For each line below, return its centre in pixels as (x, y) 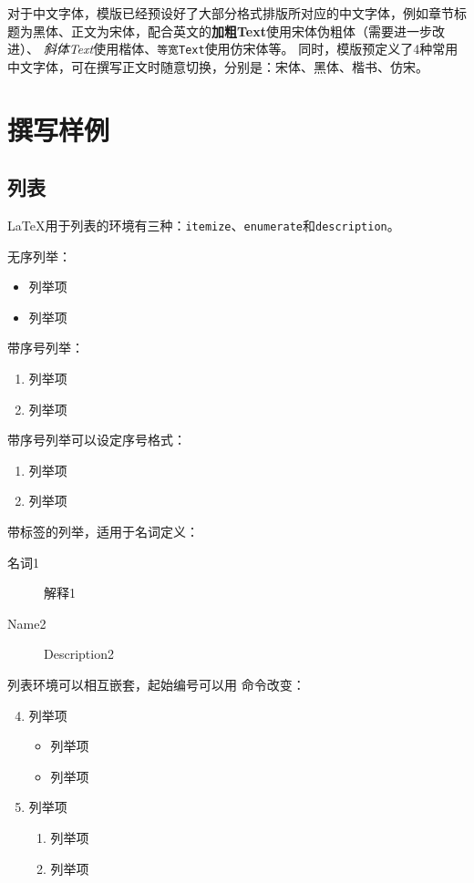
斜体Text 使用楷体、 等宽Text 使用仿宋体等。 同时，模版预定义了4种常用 (251, 49)
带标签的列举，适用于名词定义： (103, 532)
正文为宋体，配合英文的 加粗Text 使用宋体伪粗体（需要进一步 (251, 31)
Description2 (79, 654)
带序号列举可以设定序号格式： (97, 440)
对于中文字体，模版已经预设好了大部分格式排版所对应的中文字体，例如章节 (231, 13)
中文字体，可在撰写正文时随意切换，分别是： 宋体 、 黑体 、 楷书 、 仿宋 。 (218, 66)
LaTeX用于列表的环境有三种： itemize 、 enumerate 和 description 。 (204, 226)
